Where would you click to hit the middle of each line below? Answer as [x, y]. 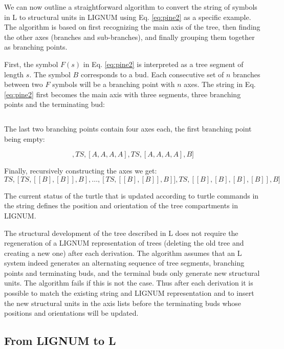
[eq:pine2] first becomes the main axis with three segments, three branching [123, 94]
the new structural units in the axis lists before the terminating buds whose [123, 303]
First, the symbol [31, 64]
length [14, 74]
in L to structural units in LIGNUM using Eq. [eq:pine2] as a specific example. [128, 17]
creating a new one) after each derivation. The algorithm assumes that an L [123, 253]
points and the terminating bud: [54, 104]
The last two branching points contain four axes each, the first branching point [128, 128]
